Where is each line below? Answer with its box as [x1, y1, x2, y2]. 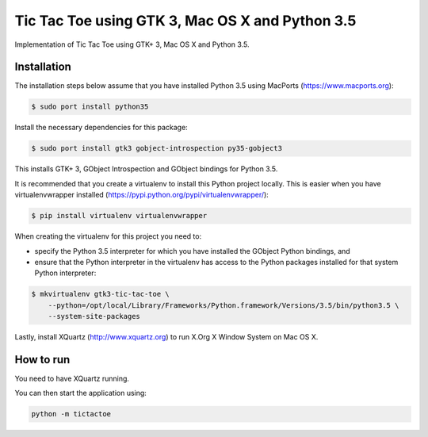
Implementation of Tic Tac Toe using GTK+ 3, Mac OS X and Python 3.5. [14, 40, 250, 49]
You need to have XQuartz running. [14, 374, 130, 383]
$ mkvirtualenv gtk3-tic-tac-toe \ [31, 289, 170, 299]
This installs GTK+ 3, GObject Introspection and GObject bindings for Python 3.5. [14, 164, 278, 174]
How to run [14, 353, 71, 366]
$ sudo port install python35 [31, 102, 149, 111]
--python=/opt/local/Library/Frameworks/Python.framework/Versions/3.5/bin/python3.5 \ [48, 301, 399, 309]
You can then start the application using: [14, 389, 147, 398]
